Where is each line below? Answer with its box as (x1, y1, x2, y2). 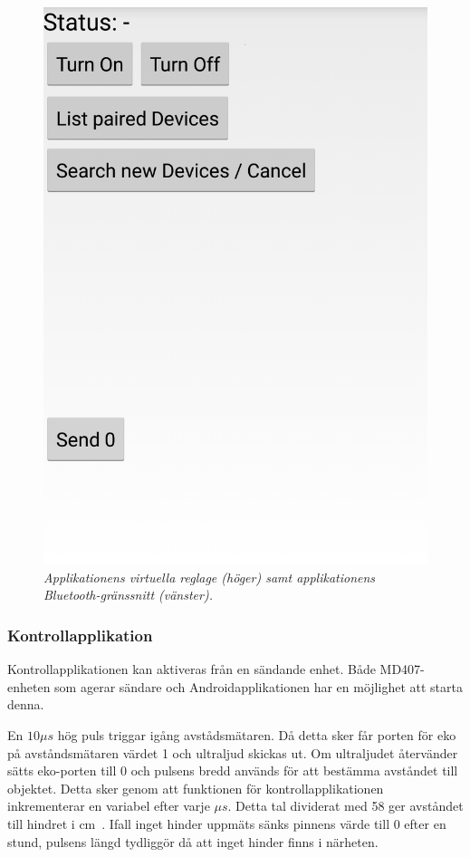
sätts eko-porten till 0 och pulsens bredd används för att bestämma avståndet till (7, 761, 458, 780)
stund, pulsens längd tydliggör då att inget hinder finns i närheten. (7, 832, 379, 851)
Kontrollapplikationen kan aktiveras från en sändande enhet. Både (7, 660, 376, 679)
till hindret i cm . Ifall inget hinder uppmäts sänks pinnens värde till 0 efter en (7, 814, 446, 833)
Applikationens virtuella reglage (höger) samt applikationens (43, 567, 376, 586)
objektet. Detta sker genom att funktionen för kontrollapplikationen (7, 778, 384, 797)
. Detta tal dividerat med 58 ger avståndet (227, 796, 464, 815)
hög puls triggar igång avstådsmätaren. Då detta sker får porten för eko (57, 726, 456, 745)
